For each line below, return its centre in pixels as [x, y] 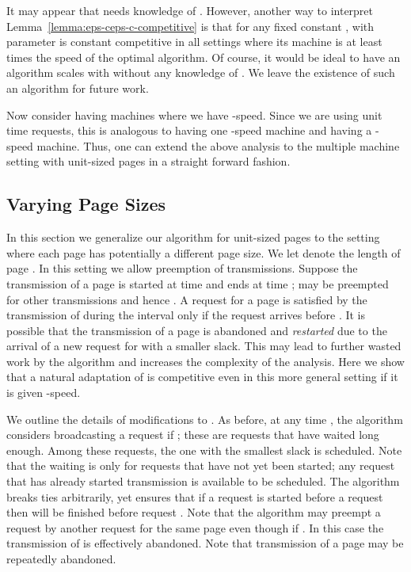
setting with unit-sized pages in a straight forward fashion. [148, 161]
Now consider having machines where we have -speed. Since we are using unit [194, 114]
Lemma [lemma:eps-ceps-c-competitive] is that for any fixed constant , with [190, 26]
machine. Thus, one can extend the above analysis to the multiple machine [218, 145]
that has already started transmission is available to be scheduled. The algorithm [203, 481]
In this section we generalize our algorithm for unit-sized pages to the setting [193, 237]
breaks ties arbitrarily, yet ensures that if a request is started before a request [195, 496]
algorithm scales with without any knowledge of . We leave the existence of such [201, 72]
